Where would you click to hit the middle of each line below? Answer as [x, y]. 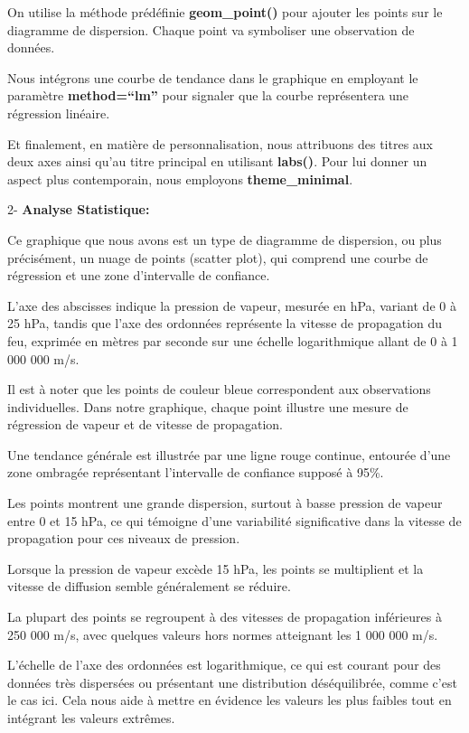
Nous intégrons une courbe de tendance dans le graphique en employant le [213, 77]
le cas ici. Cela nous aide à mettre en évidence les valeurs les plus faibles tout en [230, 700]
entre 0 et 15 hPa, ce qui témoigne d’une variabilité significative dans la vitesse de [234, 520]
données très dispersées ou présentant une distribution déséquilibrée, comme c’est [232, 682]
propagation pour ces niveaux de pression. [124, 538]
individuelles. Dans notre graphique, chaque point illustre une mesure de [208, 406]
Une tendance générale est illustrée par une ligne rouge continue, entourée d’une [229, 454]
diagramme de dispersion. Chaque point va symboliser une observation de [211, 29]
